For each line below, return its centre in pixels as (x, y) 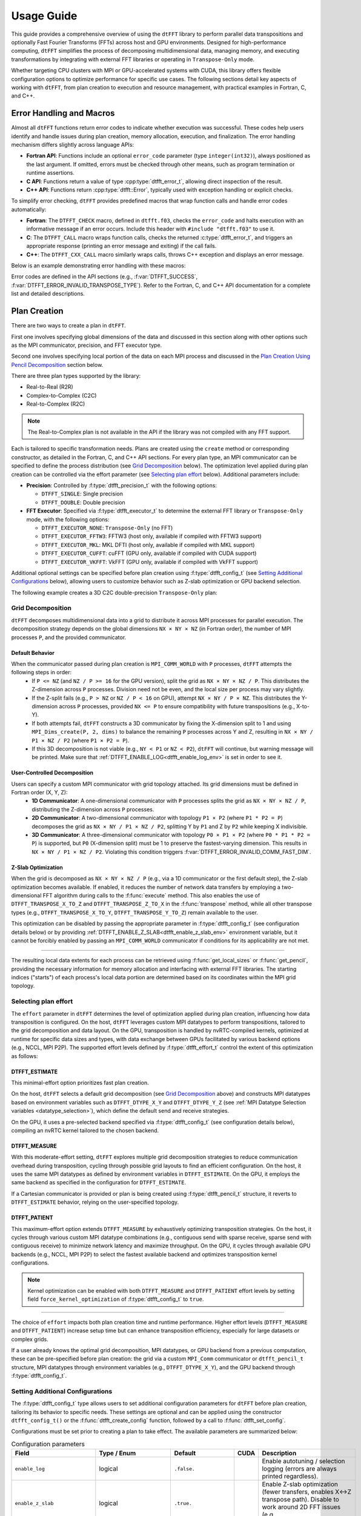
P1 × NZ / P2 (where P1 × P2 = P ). (81, 740)
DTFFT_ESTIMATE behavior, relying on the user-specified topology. (95, 1202)
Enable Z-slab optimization (300, 1484)
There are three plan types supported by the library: (76, 376)
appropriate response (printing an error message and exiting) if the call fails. (121, 246)
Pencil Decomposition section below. (57, 364)
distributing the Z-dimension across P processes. (93, 809)
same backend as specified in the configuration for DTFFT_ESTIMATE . (99, 1182)
